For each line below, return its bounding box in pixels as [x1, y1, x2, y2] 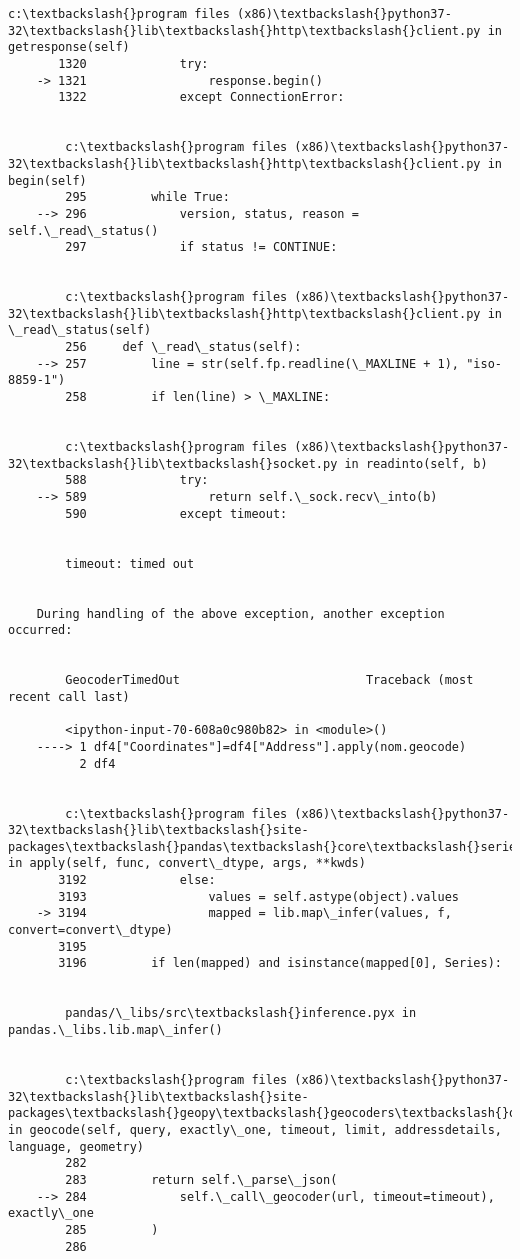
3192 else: [58, 873, 216, 888]
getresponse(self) [8, 40, 130, 55]
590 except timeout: [65, 506, 288, 521]
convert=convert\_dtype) [8, 923, 173, 938]
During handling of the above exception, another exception [36, 606, 445, 621]
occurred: [8, 623, 73, 638]
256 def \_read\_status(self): [65, 340, 302, 355]
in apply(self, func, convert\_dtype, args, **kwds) [8, 856, 366, 871]
